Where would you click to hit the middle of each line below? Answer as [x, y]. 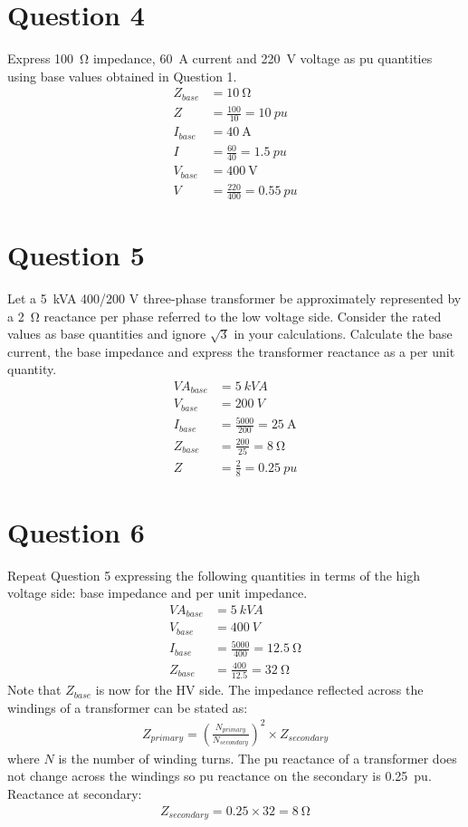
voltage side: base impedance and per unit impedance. [158, 593]
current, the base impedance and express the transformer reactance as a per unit [231, 351]
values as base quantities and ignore [107, 334]
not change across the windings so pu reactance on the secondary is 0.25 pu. [220, 776]
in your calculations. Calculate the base [343, 334]
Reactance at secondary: [75, 793]
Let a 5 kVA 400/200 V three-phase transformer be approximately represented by [234, 298]
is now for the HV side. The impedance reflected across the [259, 690]
